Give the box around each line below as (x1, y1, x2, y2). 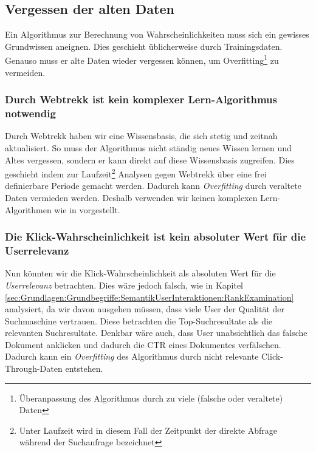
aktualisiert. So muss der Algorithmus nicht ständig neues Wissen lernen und (5, 141, 292, 154)
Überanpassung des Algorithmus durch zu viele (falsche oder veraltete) (19, 391, 283, 404)
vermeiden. (5, 66, 46, 78)
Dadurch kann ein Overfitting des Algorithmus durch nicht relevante (5, 350, 259, 363)
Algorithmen (5, 203, 52, 216)
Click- (261, 350, 283, 363)
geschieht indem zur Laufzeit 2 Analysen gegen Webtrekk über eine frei (5, 166, 267, 180)
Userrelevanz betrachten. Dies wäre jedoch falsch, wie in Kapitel (5, 278, 244, 291)
